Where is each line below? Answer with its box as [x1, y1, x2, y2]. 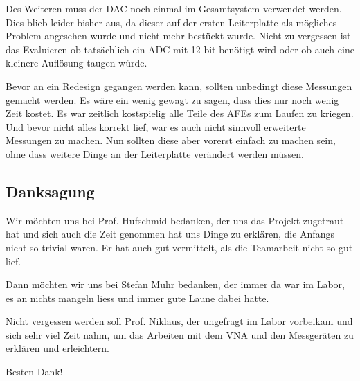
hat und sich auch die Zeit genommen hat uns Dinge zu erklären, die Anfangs [6, 227, 334, 241]
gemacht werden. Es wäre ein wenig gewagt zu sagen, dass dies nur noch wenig [6, 92, 339, 107]
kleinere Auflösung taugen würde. [6, 55, 147, 70]
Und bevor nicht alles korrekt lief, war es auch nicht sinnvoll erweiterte [6, 119, 306, 134]
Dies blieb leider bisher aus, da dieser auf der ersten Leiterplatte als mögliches [6, 15, 337, 29]
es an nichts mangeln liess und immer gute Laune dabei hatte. [6, 290, 269, 305]
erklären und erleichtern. [6, 341, 109, 355]
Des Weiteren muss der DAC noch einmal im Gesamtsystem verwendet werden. [6, 1, 342, 15]
